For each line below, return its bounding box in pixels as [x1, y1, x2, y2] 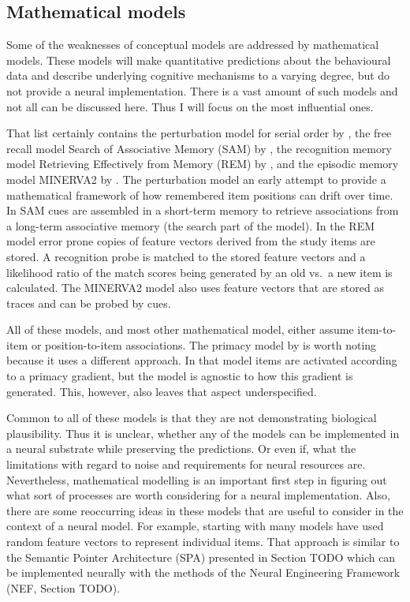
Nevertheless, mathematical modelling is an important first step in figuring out [6, 471, 387, 488]
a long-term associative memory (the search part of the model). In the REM [6, 217, 375, 234]
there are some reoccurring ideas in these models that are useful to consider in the [6, 502, 404, 518]
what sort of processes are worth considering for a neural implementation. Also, [6, 487, 390, 503]
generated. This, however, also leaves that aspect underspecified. [6, 383, 317, 399]
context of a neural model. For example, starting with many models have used [6, 518, 384, 534]
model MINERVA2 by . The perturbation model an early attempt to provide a [6, 170, 386, 187]
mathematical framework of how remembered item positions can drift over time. [6, 186, 393, 203]
